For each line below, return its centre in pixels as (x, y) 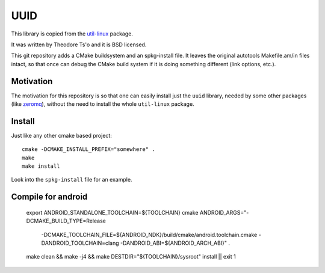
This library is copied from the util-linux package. (72, 34)
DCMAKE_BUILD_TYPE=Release (66, 221)
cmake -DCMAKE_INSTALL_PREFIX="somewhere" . (89, 149)
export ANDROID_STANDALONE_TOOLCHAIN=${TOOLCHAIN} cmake (112, 212)
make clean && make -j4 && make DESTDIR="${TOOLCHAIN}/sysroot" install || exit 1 (131, 257)
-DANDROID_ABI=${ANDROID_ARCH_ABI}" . (175, 243)
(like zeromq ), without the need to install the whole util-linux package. (103, 104)
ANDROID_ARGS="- (224, 212)
